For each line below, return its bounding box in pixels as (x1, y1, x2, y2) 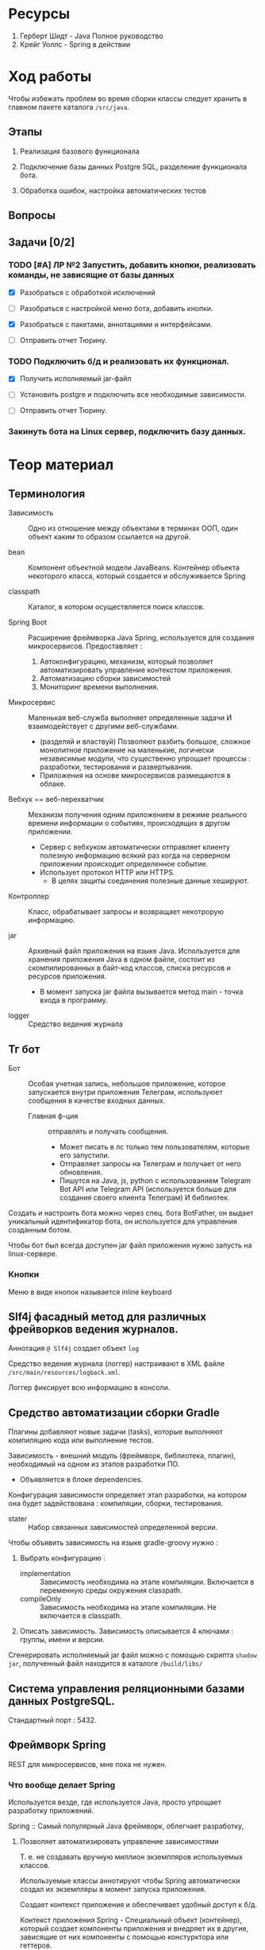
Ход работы (8, 68, 92, 86)
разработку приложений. (8, 1806, 94, 1816)
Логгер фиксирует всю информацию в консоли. (8, 1383, 171, 1392)
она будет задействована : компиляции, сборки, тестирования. (8, 1499, 224, 1508)
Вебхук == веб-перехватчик (8, 795, 105, 804)
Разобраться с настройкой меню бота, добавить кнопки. (19, 303, 213, 313)
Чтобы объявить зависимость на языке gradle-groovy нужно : (8, 1538, 218, 1547)
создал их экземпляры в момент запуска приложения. (19, 1885, 206, 1894)
